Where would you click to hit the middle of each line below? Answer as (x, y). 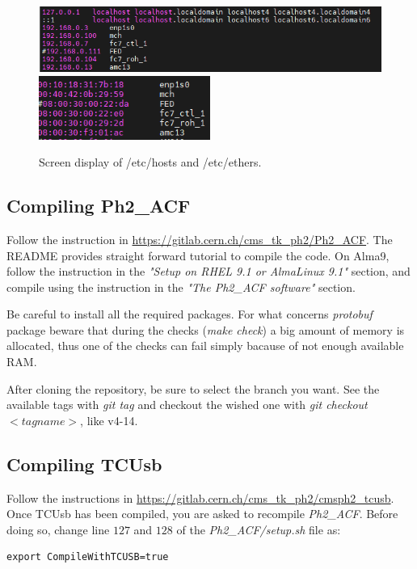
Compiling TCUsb (84, 464)
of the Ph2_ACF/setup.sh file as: (259, 529)
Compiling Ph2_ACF (99, 206)
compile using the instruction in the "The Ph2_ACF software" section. (181, 287)
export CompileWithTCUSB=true (88, 557)
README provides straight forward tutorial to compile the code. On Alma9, (198, 255)
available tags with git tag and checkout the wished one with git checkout (187, 405)
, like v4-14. (109, 420)
